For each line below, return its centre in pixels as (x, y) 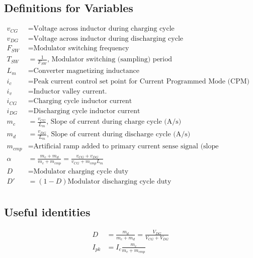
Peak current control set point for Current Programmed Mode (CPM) (141, 81)
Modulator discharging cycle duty (119, 181)
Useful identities (47, 212)
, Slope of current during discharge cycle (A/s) (118, 135)
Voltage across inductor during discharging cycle (108, 38)
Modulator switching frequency (81, 49)
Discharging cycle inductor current (87, 111)
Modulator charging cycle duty (81, 171)
